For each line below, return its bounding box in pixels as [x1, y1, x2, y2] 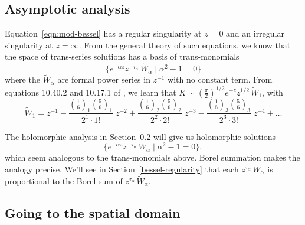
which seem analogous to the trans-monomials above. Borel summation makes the [5, 151, 300, 164]
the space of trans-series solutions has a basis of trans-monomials [5, 50, 240, 63]
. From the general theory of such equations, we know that [78, 38, 291, 51]
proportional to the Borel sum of [5, 174, 123, 187]
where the [5, 73, 40, 86]
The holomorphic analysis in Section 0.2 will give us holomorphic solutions [5, 130, 276, 142]
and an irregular [226, 27, 284, 40]
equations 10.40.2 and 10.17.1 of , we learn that [5, 86, 176, 98]
